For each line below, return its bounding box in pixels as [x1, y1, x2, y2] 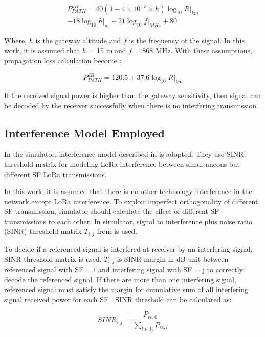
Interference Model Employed [4, 125, 165, 140]
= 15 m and [89, 45, 126, 56]
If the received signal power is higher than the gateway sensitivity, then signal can [4, 89, 261, 100]
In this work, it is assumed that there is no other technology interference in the [4, 186, 252, 197]
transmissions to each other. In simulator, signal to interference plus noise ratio [4, 215, 253, 226]
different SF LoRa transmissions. [4, 168, 107, 179]
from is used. [97, 226, 138, 236]
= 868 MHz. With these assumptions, [134, 45, 252, 56]
